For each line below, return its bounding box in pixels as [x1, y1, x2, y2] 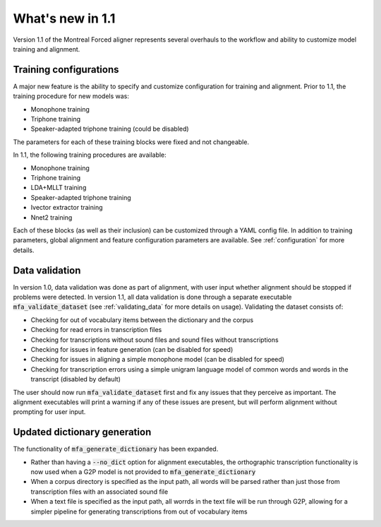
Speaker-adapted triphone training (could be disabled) [30, 124, 190, 134]
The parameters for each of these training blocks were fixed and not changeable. [13, 138, 250, 146]
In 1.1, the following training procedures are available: [13, 150, 167, 159]
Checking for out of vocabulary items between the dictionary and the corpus [30, 315, 254, 324]
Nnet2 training [30, 213, 73, 222]
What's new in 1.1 [13, 11, 116, 26]
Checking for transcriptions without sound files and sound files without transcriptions [30, 336, 279, 344]
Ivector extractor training [30, 203, 103, 212]
